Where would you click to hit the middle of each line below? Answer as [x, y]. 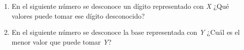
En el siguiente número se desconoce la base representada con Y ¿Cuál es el [126, 32]
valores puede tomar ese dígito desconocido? [78, 15]
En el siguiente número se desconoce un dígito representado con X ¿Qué [120, 6]
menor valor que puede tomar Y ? [62, 41]
